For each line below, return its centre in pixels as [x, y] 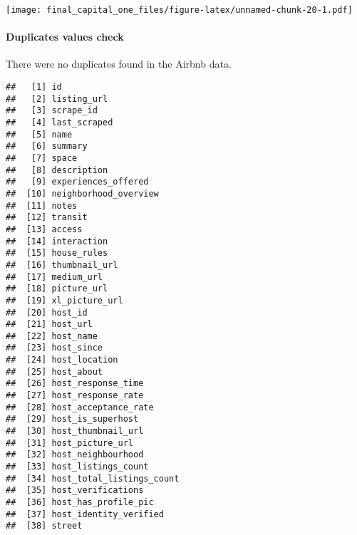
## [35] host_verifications [75, 490]
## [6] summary [47, 146]
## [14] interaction [57, 241]
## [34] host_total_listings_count [93, 478]
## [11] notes [42, 206]
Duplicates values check [65, 37]
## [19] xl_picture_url [64, 300]
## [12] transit [47, 218]
